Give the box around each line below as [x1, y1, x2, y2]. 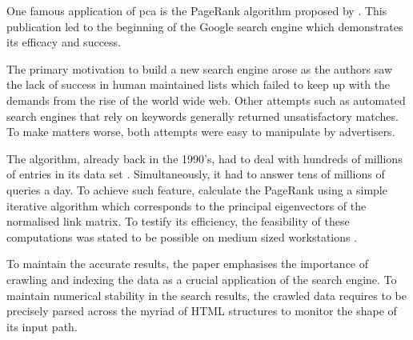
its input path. [6, 318, 78, 334]
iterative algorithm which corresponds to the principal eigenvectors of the [6, 197, 367, 214]
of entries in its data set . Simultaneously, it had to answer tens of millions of [6, 166, 385, 182]
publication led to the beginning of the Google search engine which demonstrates [6, 18, 403, 34]
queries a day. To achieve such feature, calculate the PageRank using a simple [6, 181, 387, 198]
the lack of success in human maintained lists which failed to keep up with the [6, 76, 391, 93]
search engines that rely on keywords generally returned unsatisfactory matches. [6, 107, 399, 124]
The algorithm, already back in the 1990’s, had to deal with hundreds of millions [6, 150, 403, 166]
